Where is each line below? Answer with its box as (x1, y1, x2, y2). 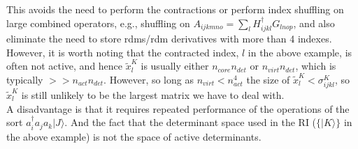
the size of (246, 72, 290, 86)
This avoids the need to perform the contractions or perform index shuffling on (6, 2, 344, 16)
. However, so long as (103, 72, 194, 86)
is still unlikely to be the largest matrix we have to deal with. (21, 87, 285, 102)
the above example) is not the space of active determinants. (6, 129, 262, 143)
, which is (295, 58, 336, 73)
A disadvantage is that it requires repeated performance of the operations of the (6, 101, 350, 116)
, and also (293, 15, 335, 30)
